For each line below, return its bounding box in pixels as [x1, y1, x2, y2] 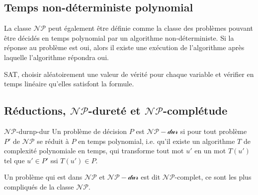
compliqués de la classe [4, 181, 74, 192]
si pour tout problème [180, 126, 247, 136]
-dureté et [88, 103, 141, 118]
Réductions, [4, 103, 66, 118]
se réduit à [37, 135, 69, 146]
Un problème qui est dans [4, 172, 83, 182]
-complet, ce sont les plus [174, 172, 252, 182]
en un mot [194, 145, 226, 156]
